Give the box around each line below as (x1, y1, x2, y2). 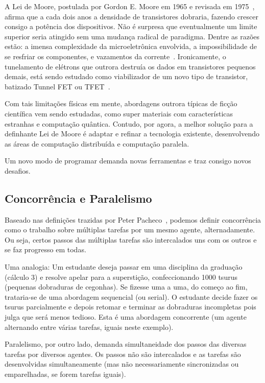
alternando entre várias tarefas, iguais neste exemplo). (5, 321, 174, 332)
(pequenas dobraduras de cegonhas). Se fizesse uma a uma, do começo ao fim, (5, 281, 248, 292)
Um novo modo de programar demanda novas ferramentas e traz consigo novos (5, 155, 251, 166)
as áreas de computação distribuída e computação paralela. (5, 138, 189, 149)
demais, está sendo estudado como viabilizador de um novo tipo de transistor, (5, 71, 248, 82)
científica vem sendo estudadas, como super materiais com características (5, 108, 233, 118)
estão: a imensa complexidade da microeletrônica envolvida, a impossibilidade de (5, 41, 257, 52)
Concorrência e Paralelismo (5, 190, 152, 206)
